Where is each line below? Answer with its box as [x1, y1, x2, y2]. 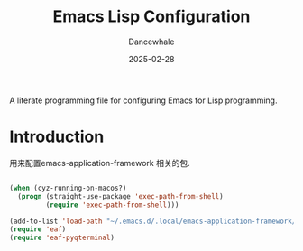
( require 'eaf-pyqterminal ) [9, 233, 115, 243]
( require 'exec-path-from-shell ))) [45, 200, 179, 209]
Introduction [9, 126, 105, 147]
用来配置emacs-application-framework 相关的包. [9, 157, 191, 168]
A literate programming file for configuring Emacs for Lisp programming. [9, 95, 278, 106]
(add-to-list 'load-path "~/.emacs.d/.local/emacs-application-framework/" [9, 217, 300, 226]
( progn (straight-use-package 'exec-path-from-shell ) [17, 191, 224, 200]
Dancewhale [128, 36, 175, 47]
